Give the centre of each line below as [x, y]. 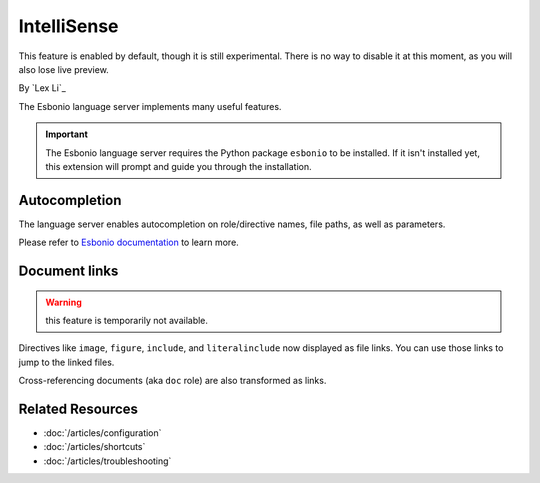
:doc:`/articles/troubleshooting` [107, 461]
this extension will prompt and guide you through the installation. [178, 166]
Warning [63, 302]
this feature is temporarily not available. [127, 320]
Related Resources [78, 408]
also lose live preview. [63, 69]
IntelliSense [68, 26]
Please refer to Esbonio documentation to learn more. [128, 242]
